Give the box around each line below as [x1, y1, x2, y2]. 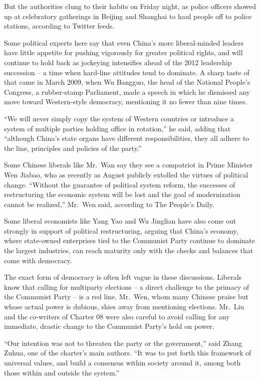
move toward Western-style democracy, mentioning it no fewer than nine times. [4, 96, 247, 107]
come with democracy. [4, 255, 72, 265]
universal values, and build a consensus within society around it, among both [4, 357, 241, 367]
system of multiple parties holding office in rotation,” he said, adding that [4, 123, 231, 133]
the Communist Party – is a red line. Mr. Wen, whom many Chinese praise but [4, 291, 248, 302]
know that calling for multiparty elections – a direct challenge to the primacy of [4, 281, 249, 292]
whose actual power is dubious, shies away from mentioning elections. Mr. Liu [4, 301, 244, 312]
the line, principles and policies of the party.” [4, 142, 142, 153]
